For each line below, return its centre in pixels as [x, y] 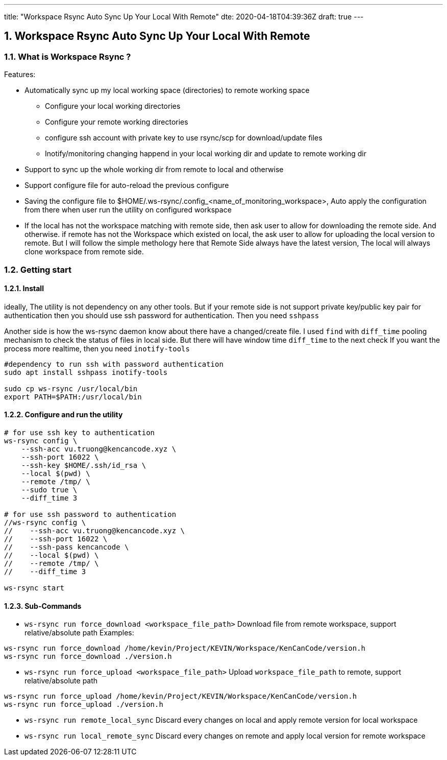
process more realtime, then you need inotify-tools [97, 348]
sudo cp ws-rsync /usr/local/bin [71, 388]
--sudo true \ [49, 490]
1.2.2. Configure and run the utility [64, 415]
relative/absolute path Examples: [79, 633]
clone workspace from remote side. [84, 252]
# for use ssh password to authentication [90, 515]
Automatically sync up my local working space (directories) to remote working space [167, 90]
